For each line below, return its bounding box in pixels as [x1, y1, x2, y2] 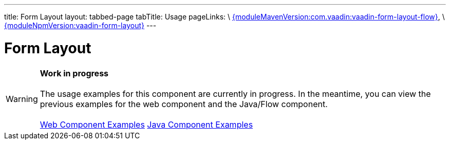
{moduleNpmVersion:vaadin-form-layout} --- [4, 21, 157, 30]
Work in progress [40, 68, 109, 78]
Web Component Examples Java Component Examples [40, 119, 253, 130]
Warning [6, 93, 38, 104]
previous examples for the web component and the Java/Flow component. [40, 98, 328, 109]
